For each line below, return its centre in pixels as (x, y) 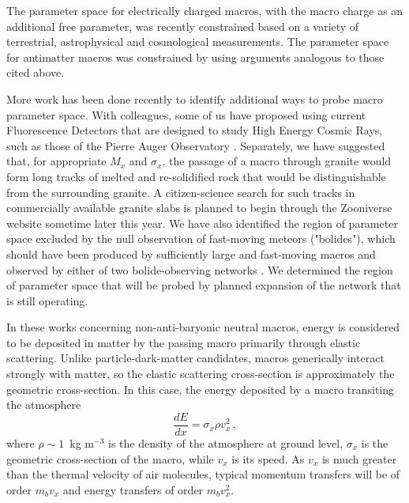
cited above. (36, 72)
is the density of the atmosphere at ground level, (226, 442)
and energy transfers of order (133, 489)
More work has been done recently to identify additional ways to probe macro (195, 98)
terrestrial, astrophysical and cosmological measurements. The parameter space (198, 42)
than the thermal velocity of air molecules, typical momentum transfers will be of (203, 474)
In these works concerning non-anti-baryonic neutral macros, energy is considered (203, 327)
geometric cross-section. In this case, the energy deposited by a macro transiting (201, 389)
